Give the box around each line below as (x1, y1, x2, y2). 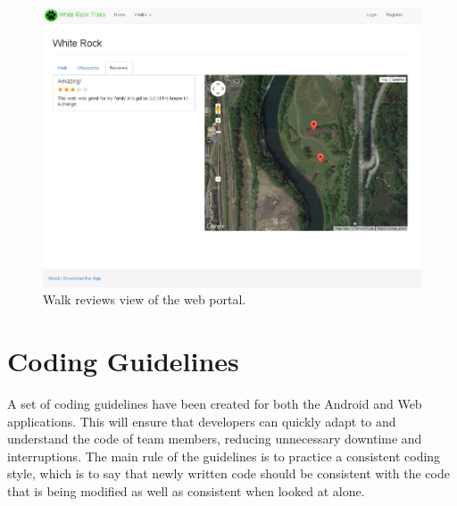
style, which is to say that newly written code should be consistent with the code (7, 464, 450, 483)
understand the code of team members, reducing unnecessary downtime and (7, 429, 422, 448)
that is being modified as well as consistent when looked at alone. (7, 481, 365, 500)
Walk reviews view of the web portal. (43, 290, 246, 309)
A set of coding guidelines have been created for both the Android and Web (7, 394, 422, 412)
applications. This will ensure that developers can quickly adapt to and (7, 411, 396, 430)
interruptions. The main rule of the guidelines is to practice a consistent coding (7, 446, 441, 465)
